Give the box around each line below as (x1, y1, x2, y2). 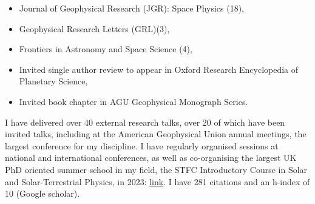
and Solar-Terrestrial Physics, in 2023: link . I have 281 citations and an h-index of (5, 175, 310, 188)
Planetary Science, (19, 75, 88, 87)
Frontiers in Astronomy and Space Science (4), (19, 42, 192, 55)
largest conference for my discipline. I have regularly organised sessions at (5, 139, 279, 152)
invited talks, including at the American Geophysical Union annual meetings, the (5, 127, 307, 140)
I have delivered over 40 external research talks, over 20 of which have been (5, 115, 285, 128)
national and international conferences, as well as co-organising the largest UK (5, 151, 297, 164)
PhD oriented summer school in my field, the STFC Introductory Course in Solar (5, 163, 308, 175)
